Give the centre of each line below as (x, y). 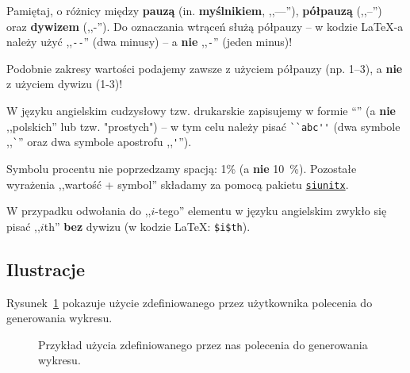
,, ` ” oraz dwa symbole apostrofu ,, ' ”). (99, 142)
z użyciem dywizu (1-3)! (65, 84)
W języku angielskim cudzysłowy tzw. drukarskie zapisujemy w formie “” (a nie (201, 111)
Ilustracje (46, 269)
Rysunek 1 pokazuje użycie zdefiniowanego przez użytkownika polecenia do (190, 302)
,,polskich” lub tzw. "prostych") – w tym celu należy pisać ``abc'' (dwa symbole (203, 126)
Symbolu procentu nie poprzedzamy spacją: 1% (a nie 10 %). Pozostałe (182, 168)
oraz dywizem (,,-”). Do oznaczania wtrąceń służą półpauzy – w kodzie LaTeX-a (205, 26)
